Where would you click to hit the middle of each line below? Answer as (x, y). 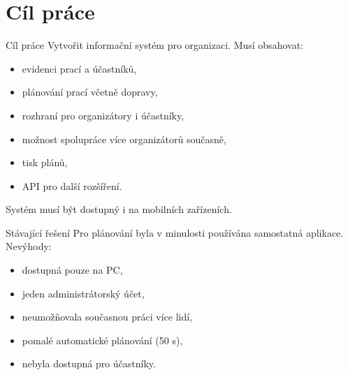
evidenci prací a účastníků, (79, 68)
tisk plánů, (45, 162)
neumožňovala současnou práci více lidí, (107, 317)
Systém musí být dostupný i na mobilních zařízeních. (119, 209)
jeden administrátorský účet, (83, 293)
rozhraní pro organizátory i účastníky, (103, 115)
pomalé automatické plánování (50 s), (102, 340)
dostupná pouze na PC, (72, 270)
